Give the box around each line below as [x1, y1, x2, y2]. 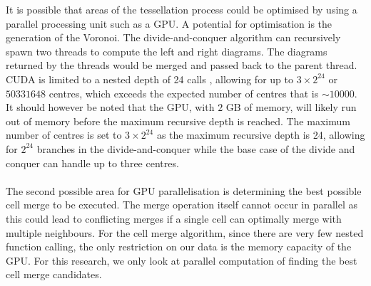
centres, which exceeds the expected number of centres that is [49, 85, 319, 100]
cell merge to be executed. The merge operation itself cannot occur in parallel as [6, 197, 358, 212]
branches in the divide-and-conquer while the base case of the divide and [36, 141, 355, 156]
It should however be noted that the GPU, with [6, 100, 215, 115]
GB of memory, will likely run [225, 100, 357, 115]
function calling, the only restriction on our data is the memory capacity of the [6, 239, 352, 254]
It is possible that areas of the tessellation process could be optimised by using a [6, 2, 357, 16]
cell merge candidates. [6, 267, 102, 282]
